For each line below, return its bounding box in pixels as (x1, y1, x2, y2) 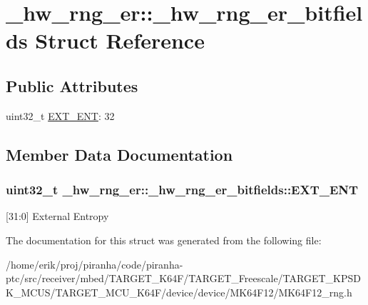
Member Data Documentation (6, 143, 233, 165)
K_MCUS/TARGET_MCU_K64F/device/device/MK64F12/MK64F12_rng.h (6, 284, 352, 299)
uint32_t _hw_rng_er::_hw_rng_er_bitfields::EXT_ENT (6, 181, 359, 199)
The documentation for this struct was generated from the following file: (6, 232, 322, 247)
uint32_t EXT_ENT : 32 (6, 108, 115, 123)
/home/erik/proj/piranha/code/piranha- (6, 256, 183, 271)
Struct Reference (35, 26, 205, 55)
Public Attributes (6, 74, 138, 96)
